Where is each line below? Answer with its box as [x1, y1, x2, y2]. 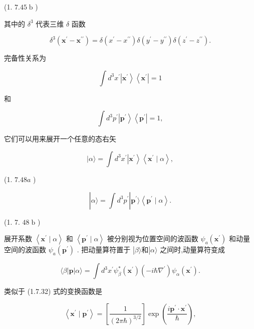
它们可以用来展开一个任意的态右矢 [4, 133, 116, 144]
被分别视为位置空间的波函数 [107, 233, 198, 244]
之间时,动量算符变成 [160, 244, 225, 255]
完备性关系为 [4, 53, 46, 63]
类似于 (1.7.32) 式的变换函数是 [4, 286, 102, 296]
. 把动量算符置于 [77, 244, 131, 255]
